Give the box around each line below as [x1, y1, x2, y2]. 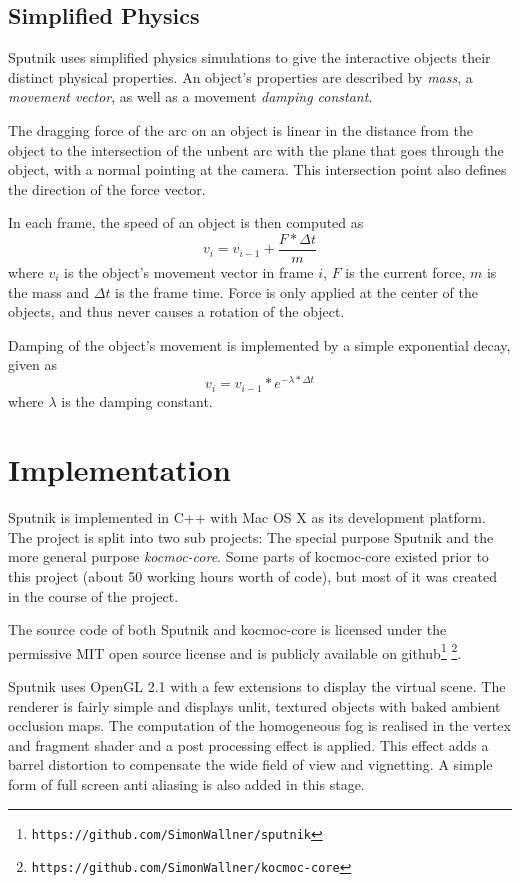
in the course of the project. [8, 585, 179, 606]
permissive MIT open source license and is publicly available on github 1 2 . [8, 639, 462, 663]
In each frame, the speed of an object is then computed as [8, 212, 364, 233]
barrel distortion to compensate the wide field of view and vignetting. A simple [8, 754, 493, 775]
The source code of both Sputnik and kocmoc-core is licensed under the [8, 619, 447, 640]
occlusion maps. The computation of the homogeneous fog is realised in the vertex [8, 715, 511, 736]
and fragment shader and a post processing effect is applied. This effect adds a [8, 734, 489, 755]
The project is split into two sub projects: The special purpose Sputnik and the [8, 526, 494, 547]
